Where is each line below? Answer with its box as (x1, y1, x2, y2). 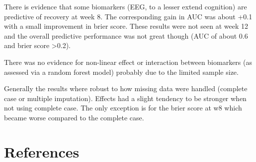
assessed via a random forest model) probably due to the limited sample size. (4, 66, 239, 77)
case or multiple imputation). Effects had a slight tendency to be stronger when (4, 93, 247, 103)
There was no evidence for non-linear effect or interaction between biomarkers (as (4, 56, 252, 67)
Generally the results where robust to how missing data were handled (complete (4, 83, 248, 94)
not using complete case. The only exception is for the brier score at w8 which (4, 103, 242, 113)
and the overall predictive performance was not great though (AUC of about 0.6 (4, 30, 248, 41)
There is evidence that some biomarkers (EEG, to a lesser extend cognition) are (4, 1, 247, 11)
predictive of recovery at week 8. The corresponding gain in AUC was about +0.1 (4, 11, 253, 21)
